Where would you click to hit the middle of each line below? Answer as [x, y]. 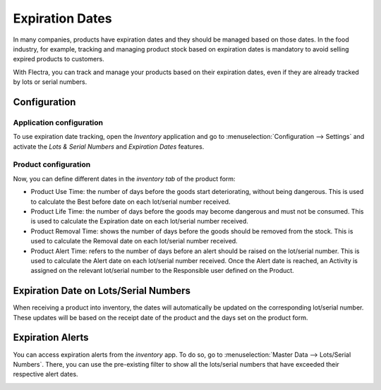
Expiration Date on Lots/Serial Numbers [102, 291]
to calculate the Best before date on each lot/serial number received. [131, 202]
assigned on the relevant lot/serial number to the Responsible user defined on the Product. [162, 271]
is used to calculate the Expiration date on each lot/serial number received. [139, 221]
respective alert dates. [46, 374]
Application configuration [58, 122]
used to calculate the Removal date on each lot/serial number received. [134, 241]
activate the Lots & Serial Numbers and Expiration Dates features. [109, 146]
